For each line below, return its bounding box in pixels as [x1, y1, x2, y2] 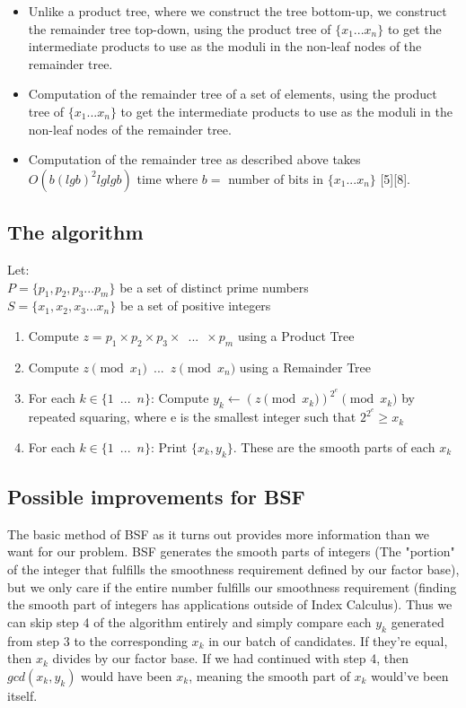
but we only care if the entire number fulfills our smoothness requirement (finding [7, 577, 457, 596]
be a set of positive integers [119, 296, 271, 315]
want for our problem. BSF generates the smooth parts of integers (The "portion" [7, 542, 455, 561]
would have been [81, 666, 172, 685]
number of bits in [228, 169, 324, 188]
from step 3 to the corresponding [7, 631, 188, 650]
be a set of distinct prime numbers [119, 277, 309, 296]
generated [391, 612, 444, 631]
